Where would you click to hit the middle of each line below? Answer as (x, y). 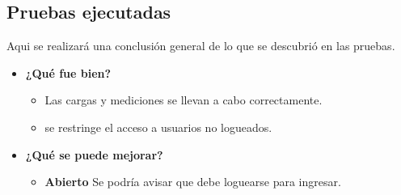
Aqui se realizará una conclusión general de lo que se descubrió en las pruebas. (201, 46)
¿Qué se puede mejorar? (94, 154)
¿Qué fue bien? (68, 72)
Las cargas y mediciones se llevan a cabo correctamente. (184, 100)
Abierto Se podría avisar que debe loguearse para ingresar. (193, 182)
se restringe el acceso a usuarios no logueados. (158, 127)
